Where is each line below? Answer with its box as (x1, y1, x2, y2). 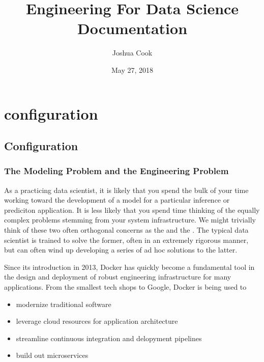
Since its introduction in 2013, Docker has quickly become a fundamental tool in (4, 261, 255, 272)
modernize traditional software (16, 298, 111, 309)
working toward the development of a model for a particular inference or (4, 194, 230, 205)
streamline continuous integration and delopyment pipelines (16, 332, 202, 343)
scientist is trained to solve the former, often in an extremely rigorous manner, (4, 234, 249, 245)
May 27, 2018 (111, 64, 154, 75)
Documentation (77, 18, 188, 39)
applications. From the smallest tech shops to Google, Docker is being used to (4, 282, 247, 292)
